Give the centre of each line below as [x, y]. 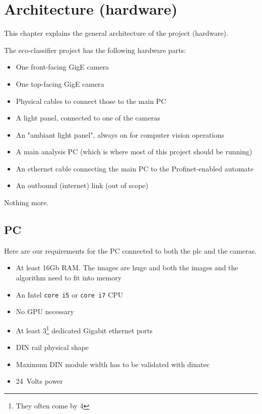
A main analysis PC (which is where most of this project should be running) [134, 152]
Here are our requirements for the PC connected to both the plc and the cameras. [130, 250]
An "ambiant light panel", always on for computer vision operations [120, 134]
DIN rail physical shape [52, 347]
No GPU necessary [45, 311]
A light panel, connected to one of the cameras [88, 118]
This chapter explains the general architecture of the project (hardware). [116, 33]
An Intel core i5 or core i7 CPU [70, 294]
